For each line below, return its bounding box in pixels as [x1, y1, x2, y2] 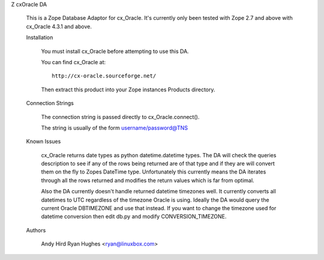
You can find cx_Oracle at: [41, 58, 106, 65]
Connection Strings [26, 100, 74, 107]
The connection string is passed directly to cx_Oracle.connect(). [41, 113, 200, 120]
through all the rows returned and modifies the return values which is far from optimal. [41, 177, 254, 184]
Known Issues [26, 138, 61, 145]
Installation [26, 34, 53, 41]
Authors [26, 226, 46, 234]
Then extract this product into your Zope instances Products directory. [41, 86, 215, 93]
